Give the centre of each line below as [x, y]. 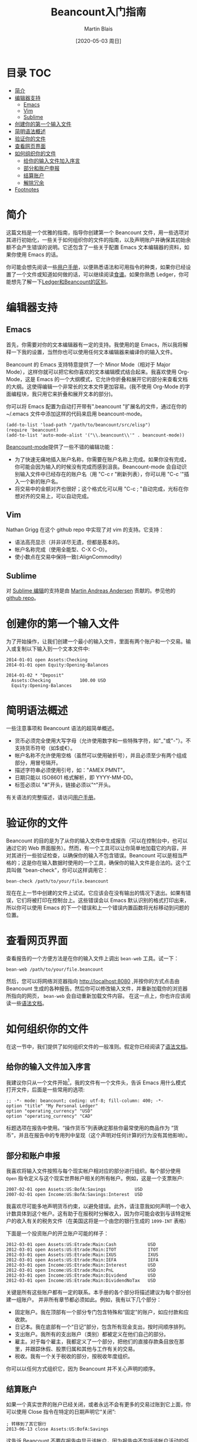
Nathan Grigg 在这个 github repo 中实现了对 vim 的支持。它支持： [85, 529]
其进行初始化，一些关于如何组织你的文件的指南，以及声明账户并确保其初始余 [98, 239]
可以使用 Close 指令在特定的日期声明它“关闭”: [61, 1412]
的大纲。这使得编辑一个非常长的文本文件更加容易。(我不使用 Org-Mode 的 [96, 387]
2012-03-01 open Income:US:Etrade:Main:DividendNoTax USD [81, 1281]
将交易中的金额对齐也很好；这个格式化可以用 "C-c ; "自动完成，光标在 [99, 488]
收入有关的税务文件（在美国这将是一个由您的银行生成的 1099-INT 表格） [103, 1221]
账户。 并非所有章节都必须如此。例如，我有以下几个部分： [91, 1300]
